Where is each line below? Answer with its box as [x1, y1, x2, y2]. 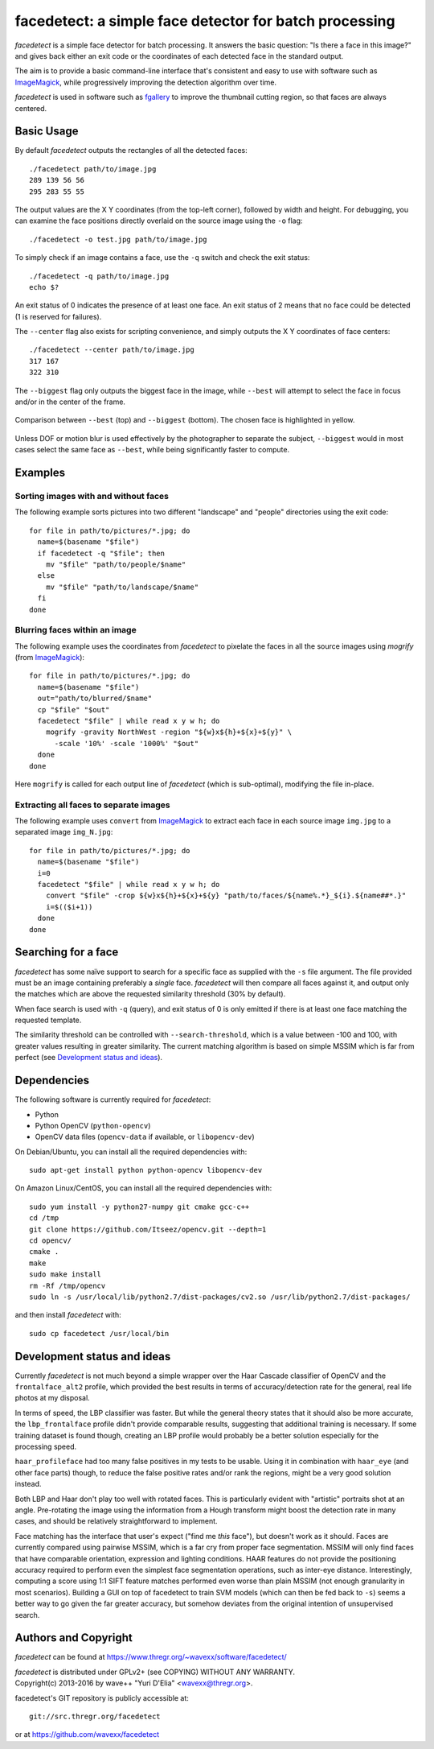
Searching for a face [14, 946, 119, 959]
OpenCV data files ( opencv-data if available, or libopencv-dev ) [35, 1132, 255, 1142]
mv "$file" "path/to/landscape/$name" [45, 582, 199, 592]
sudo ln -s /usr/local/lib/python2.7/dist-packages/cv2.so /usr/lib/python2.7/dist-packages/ [29, 1293, 411, 1301]
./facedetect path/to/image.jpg [29, 164, 157, 173]
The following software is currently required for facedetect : [14, 1095, 211, 1104]
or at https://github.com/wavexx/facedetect [14, 1730, 160, 1739]
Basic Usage [14, 125, 79, 138]
